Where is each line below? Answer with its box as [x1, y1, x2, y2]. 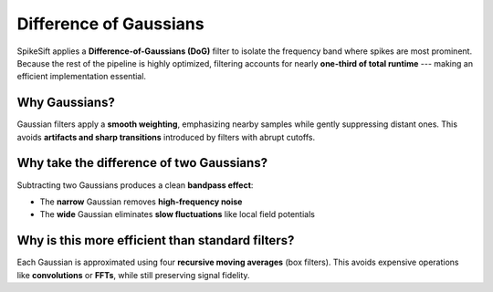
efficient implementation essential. [16, 71, 146, 82]
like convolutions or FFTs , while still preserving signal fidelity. [16, 269, 250, 280]
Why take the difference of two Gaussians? [16, 155, 268, 171]
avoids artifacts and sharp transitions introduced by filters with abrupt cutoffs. [16, 131, 315, 142]
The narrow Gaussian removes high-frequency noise [39, 196, 243, 207]
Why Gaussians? [16, 95, 116, 110]
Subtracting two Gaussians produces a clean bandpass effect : [16, 179, 254, 191]
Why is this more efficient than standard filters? [16, 233, 295, 248]
